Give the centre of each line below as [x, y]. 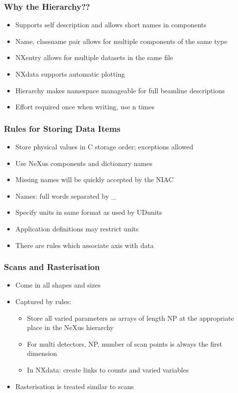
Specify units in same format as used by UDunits [89, 212]
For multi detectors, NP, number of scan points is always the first [125, 343]
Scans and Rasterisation [52, 267]
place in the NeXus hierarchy [70, 327]
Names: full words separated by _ [66, 196]
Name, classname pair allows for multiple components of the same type [121, 41]
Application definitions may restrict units [77, 228]
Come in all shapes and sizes [58, 285]
